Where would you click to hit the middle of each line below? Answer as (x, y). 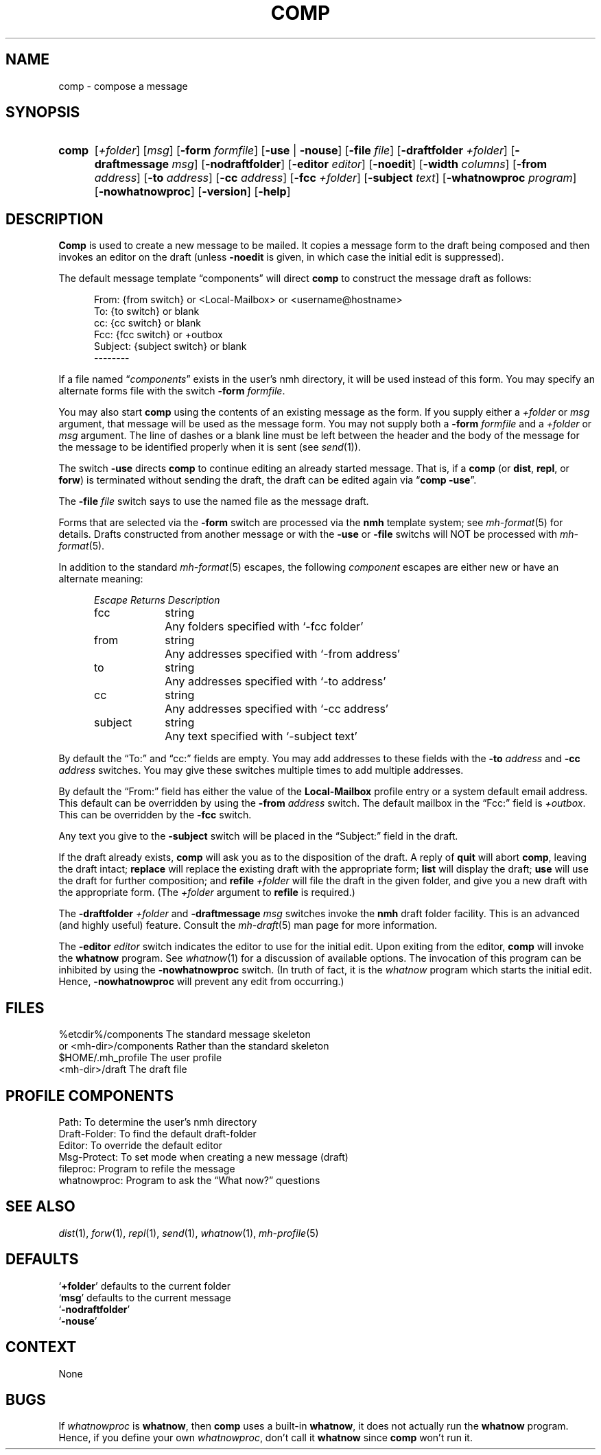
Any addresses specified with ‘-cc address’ (276, 709)
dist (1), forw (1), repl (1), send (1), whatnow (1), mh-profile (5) (189, 1233)
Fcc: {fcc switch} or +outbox (158, 335)
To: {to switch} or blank (147, 311)
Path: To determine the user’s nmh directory (158, 1122)
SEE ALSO (40, 1207)
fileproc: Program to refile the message (147, 1168)
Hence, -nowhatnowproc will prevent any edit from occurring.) (201, 982)
